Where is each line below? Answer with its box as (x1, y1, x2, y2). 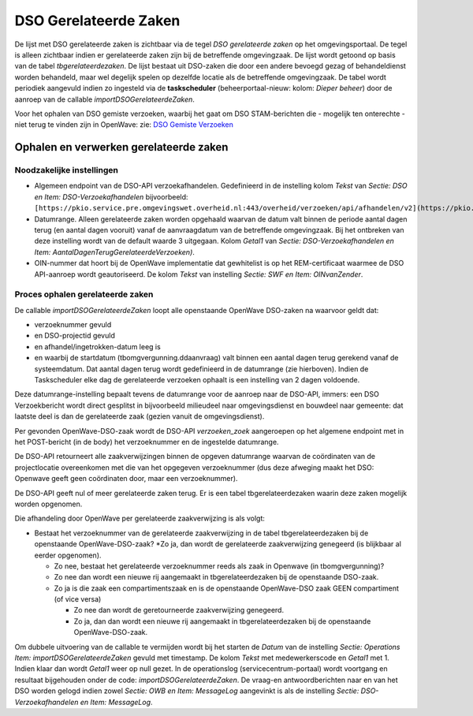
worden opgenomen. (14, 499, 83, 509)
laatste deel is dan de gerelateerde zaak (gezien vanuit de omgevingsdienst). (14, 412, 265, 421)
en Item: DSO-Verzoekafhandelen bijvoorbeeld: (34, 192, 188, 201)
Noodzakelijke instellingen (14, 165, 118, 176)
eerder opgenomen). (34, 550, 102, 560)
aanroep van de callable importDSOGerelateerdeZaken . (14, 95, 195, 104)
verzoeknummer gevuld (34, 320, 112, 330)
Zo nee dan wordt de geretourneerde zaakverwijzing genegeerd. (73, 606, 284, 615)
